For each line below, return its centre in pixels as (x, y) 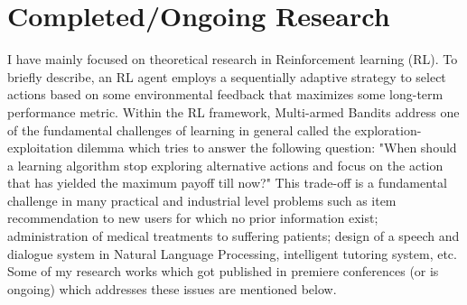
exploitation (40, 148)
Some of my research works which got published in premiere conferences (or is (223, 271)
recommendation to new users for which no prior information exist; (193, 218)
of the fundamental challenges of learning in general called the (179, 129)
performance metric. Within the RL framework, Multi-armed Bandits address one (233, 111)
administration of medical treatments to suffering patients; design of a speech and (233, 236)
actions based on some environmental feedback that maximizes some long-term (225, 94)
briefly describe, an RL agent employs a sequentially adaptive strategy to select (227, 76)
